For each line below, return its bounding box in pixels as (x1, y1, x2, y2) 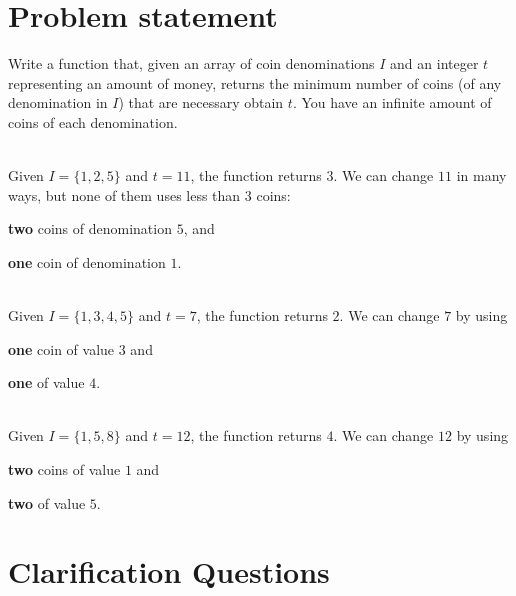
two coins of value (8, 459, 121, 480)
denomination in (8, 92, 108, 113)
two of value (8, 492, 86, 513)
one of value (8, 372, 85, 393)
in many (456, 165, 507, 186)
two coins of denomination (8, 218, 172, 239)
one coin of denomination (8, 251, 166, 272)
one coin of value (8, 338, 115, 359)
